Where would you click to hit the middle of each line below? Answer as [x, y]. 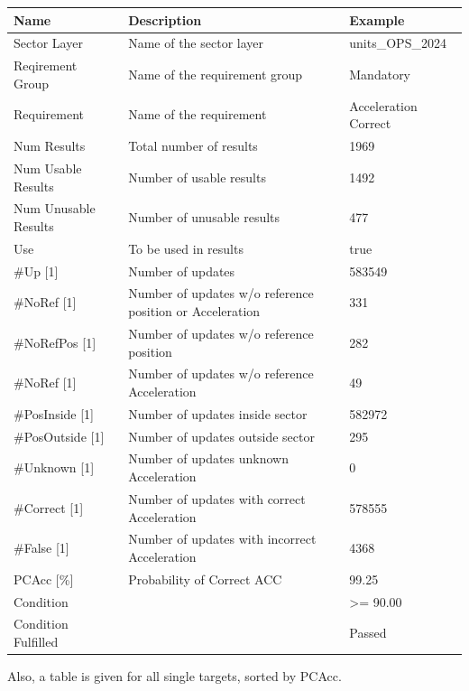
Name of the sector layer [196, 43]
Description [165, 19]
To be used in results [186, 248]
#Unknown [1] [54, 467]
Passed [368, 633]
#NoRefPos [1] [55, 342]
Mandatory [380, 74]
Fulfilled [36, 642]
